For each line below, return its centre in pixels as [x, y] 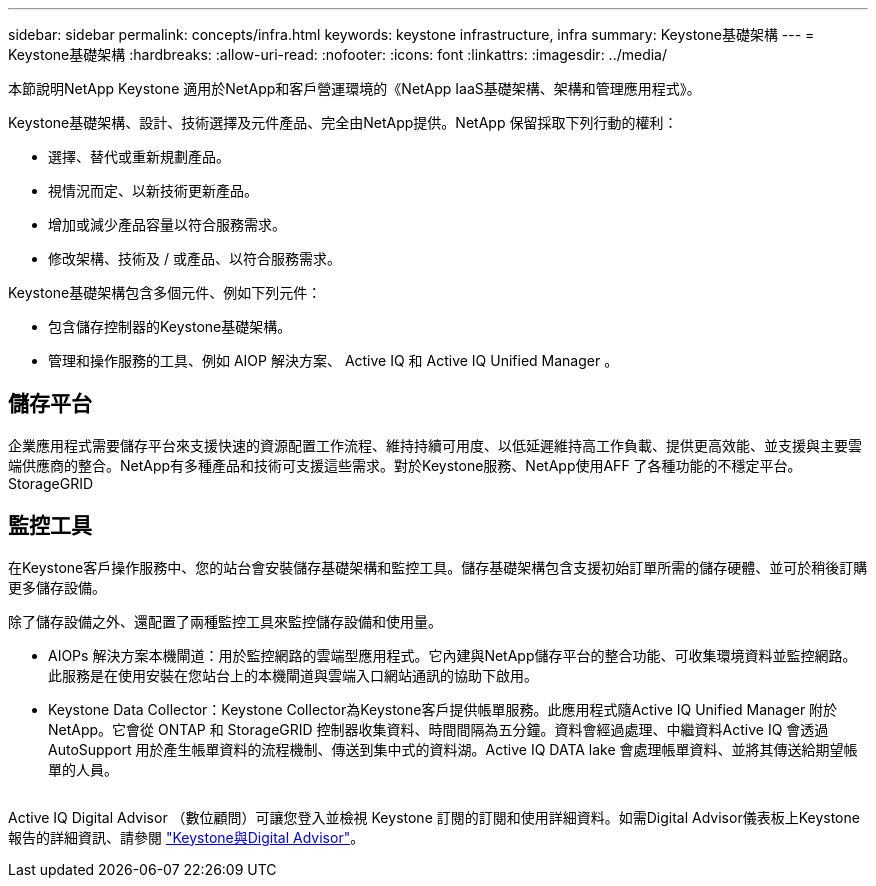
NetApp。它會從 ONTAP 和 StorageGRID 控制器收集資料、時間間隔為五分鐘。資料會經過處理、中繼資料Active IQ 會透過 [438, 729]
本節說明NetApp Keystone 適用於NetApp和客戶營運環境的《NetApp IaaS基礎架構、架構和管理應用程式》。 [354, 88]
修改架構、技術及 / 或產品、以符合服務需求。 [194, 258]
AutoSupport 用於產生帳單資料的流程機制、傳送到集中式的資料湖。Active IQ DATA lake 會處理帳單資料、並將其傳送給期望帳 [453, 749]
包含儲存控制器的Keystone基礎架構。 [170, 326]
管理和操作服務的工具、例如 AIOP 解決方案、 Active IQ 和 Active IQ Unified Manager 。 [333, 360]
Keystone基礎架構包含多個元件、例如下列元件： [165, 292]
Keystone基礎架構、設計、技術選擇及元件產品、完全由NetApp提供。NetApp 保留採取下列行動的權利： [343, 122]
